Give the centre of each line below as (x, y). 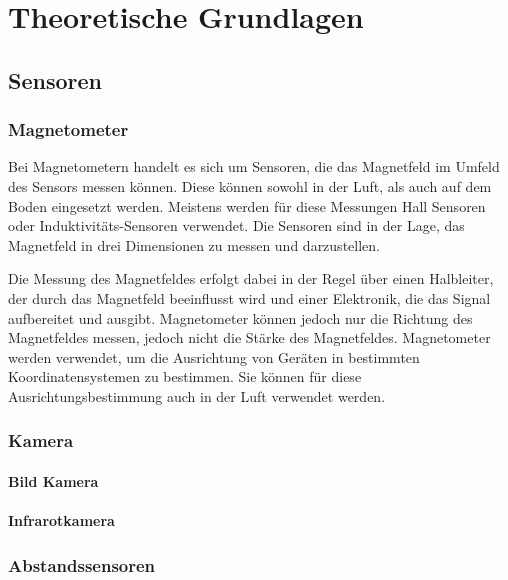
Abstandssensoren (82, 564)
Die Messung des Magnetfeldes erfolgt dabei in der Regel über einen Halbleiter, (251, 278)
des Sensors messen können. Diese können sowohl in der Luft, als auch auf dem (250, 185)
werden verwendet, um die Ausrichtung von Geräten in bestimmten (214, 356)
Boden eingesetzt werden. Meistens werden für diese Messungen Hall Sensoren (247, 205)
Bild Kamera (53, 480)
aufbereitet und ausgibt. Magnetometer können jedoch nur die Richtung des (240, 317)
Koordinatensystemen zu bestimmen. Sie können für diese (185, 376)
